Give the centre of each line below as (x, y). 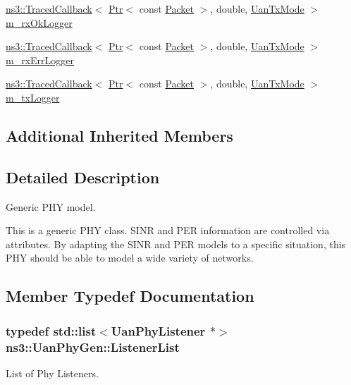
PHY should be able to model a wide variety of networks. (130, 258)
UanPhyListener (158, 330)
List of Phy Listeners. (52, 373)
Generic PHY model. (51, 206)
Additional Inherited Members (119, 135)
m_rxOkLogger (39, 22)
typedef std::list (51, 330)
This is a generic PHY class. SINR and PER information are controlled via (168, 230)
